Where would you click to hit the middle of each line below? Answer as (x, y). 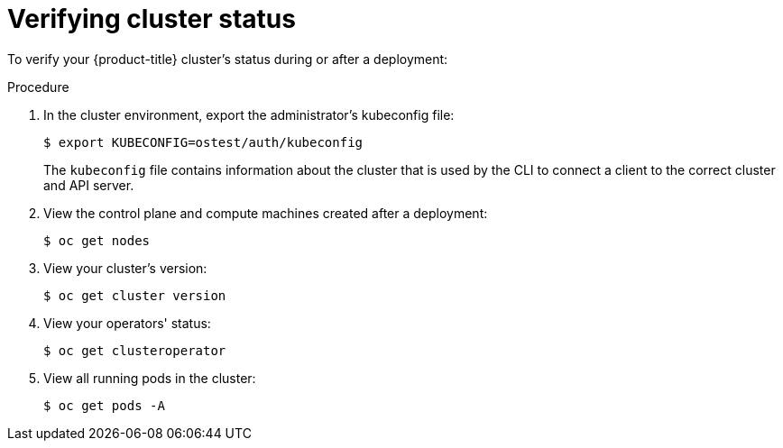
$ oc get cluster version (135, 295)
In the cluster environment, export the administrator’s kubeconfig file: (249, 114)
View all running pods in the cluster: (150, 378)
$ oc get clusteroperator (135, 350)
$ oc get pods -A (104, 405)
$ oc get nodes (97, 240)
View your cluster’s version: (125, 268)
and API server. (89, 185)
